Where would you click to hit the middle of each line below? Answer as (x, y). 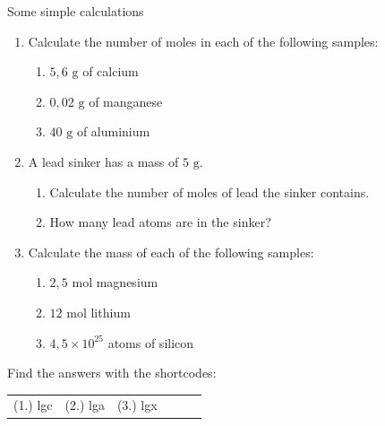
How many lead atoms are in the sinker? (160, 222)
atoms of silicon (151, 342)
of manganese (126, 101)
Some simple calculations (76, 11)
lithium (111, 312)
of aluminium (113, 131)
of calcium (111, 71)
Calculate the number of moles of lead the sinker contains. (210, 191)
